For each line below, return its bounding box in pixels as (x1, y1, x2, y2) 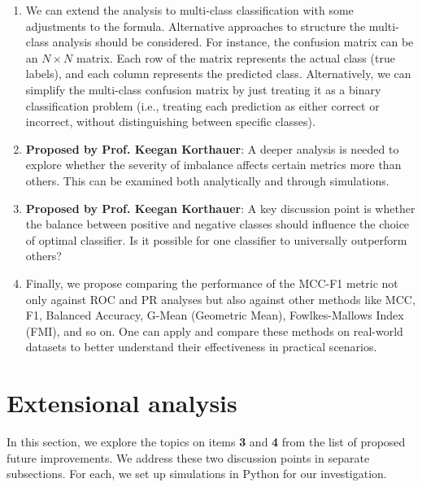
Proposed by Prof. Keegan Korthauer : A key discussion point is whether (25, 199, 415, 216)
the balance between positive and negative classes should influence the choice (25, 215, 410, 233)
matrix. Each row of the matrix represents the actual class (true (76, 49, 395, 66)
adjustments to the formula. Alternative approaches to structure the (25, 17, 366, 34)
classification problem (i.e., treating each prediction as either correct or (25, 97, 380, 114)
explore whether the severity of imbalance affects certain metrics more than (25, 156, 402, 173)
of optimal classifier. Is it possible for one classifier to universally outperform (25, 231, 407, 248)
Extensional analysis (7, 386, 237, 420)
